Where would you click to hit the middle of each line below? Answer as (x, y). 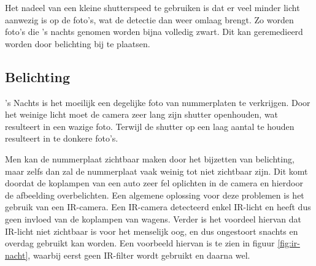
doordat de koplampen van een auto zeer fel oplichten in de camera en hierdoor (154, 183)
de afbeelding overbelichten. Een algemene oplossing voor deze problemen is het (155, 195)
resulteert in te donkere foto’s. (62, 138)
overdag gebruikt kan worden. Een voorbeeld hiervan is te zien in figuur (140, 243)
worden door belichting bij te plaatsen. (78, 43)
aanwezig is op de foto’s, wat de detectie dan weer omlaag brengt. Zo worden (149, 19)
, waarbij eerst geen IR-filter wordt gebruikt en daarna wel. (139, 255)
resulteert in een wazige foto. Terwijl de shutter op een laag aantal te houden (150, 126)
